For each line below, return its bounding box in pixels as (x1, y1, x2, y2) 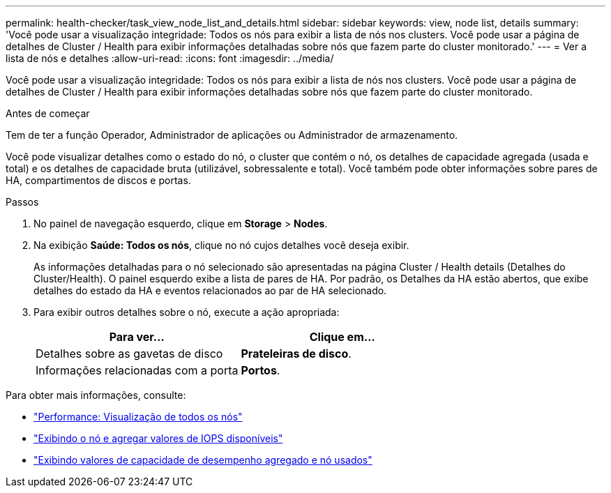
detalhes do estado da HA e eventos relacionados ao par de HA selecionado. (33, 285, 387, 296)
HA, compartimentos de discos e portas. (6, 174, 191, 186)
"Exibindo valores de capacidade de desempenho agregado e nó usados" (33, 454, 372, 466)
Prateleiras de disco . (241, 347, 352, 361)
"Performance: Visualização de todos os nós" (33, 411, 243, 423)
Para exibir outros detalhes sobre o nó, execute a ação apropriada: (33, 306, 340, 318)
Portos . (241, 363, 280, 377)
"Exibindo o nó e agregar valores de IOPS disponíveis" (33, 432, 283, 444)
